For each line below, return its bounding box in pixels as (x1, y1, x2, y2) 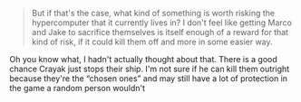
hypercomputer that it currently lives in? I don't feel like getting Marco (31, 17, 293, 28)
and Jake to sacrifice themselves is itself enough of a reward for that (31, 27, 288, 37)
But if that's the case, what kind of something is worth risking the (31, 8, 275, 18)
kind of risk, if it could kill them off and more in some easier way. (31, 36, 274, 47)
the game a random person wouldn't (9, 83, 146, 93)
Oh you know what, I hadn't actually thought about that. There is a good (9, 54, 278, 64)
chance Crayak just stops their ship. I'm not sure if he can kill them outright (9, 63, 290, 74)
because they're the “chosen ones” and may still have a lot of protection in (9, 73, 288, 84)
